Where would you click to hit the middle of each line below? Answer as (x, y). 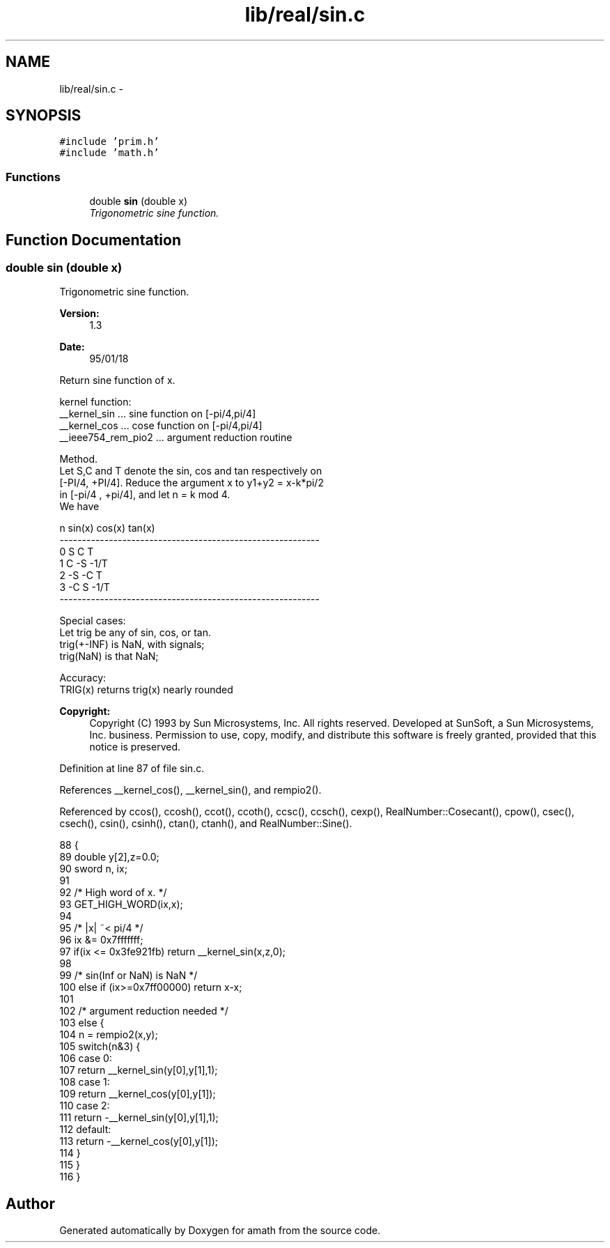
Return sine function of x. (117, 380)
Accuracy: (83, 678)
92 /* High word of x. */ (113, 893)
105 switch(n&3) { (100, 1047)
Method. (79, 459)
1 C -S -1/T (84, 564)
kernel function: (95, 402)
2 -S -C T (81, 576)
